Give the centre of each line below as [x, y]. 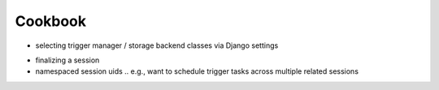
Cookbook [51, 21]
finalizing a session [67, 60]
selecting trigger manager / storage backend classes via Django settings [157, 45]
